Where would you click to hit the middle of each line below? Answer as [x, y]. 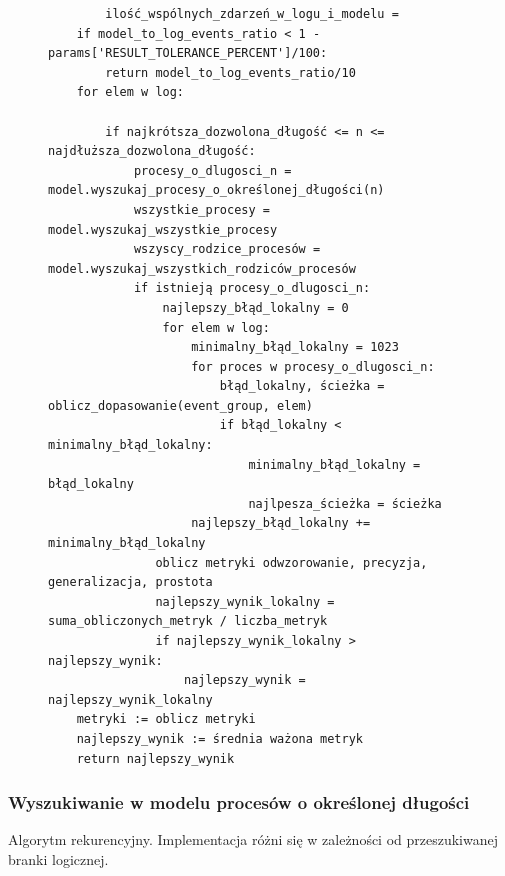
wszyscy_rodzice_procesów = [227, 249]
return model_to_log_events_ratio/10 [230, 72]
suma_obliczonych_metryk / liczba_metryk [188, 621]
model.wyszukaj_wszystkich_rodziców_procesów [202, 268]
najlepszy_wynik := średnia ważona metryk [219, 738]
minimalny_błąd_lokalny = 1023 [295, 347]
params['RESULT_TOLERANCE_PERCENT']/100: [188, 53]
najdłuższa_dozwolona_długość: [152, 151]
